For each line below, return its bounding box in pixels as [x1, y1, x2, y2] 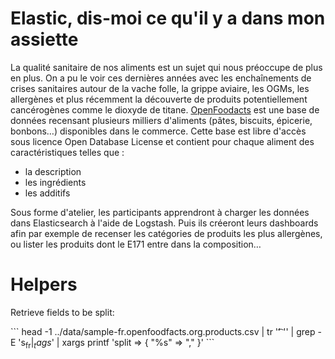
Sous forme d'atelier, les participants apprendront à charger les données [10, 206, 310, 218]
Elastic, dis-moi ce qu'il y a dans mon [10, 7, 326, 30]
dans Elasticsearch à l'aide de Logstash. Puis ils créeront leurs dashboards [10, 217, 319, 229]
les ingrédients [24, 176, 87, 188]
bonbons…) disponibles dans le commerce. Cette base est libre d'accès [10, 125, 307, 137]
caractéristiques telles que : [10, 146, 125, 158]
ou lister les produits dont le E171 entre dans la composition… [10, 238, 262, 250]
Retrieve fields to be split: [10, 306, 115, 318]
